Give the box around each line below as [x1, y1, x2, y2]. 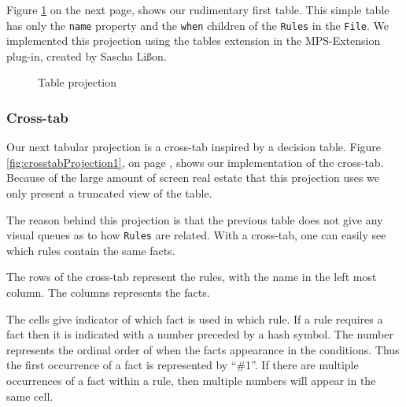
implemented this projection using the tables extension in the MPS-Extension [6, 32, 381, 49]
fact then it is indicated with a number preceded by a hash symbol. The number [6, 326, 393, 342]
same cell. [6, 387, 54, 404]
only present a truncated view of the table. [6, 185, 212, 202]
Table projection [38, 74, 117, 91]
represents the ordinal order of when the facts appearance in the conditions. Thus [6, 341, 400, 357]
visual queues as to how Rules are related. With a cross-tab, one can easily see [6, 227, 386, 243]
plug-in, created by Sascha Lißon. [6, 47, 167, 64]
